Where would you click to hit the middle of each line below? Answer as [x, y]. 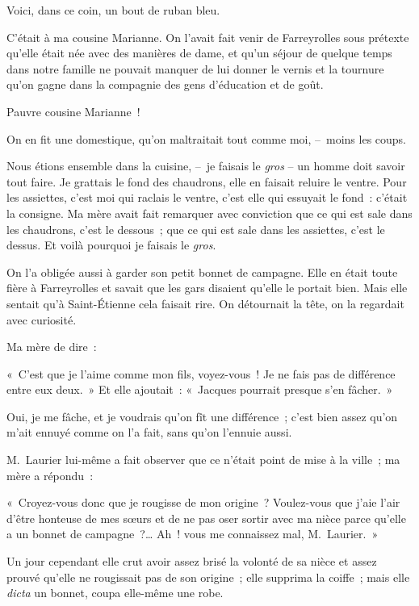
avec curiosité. [42, 319]
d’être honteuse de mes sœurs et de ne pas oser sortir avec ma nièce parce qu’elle [206, 518]
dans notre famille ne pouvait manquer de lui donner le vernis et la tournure [195, 68]
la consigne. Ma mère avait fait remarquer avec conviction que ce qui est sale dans [209, 213]
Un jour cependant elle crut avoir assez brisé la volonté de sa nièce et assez [192, 561]
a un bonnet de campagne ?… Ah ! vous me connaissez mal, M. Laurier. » [193, 534]
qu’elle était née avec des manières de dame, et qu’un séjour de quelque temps [199, 53]
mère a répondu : [50, 475]
